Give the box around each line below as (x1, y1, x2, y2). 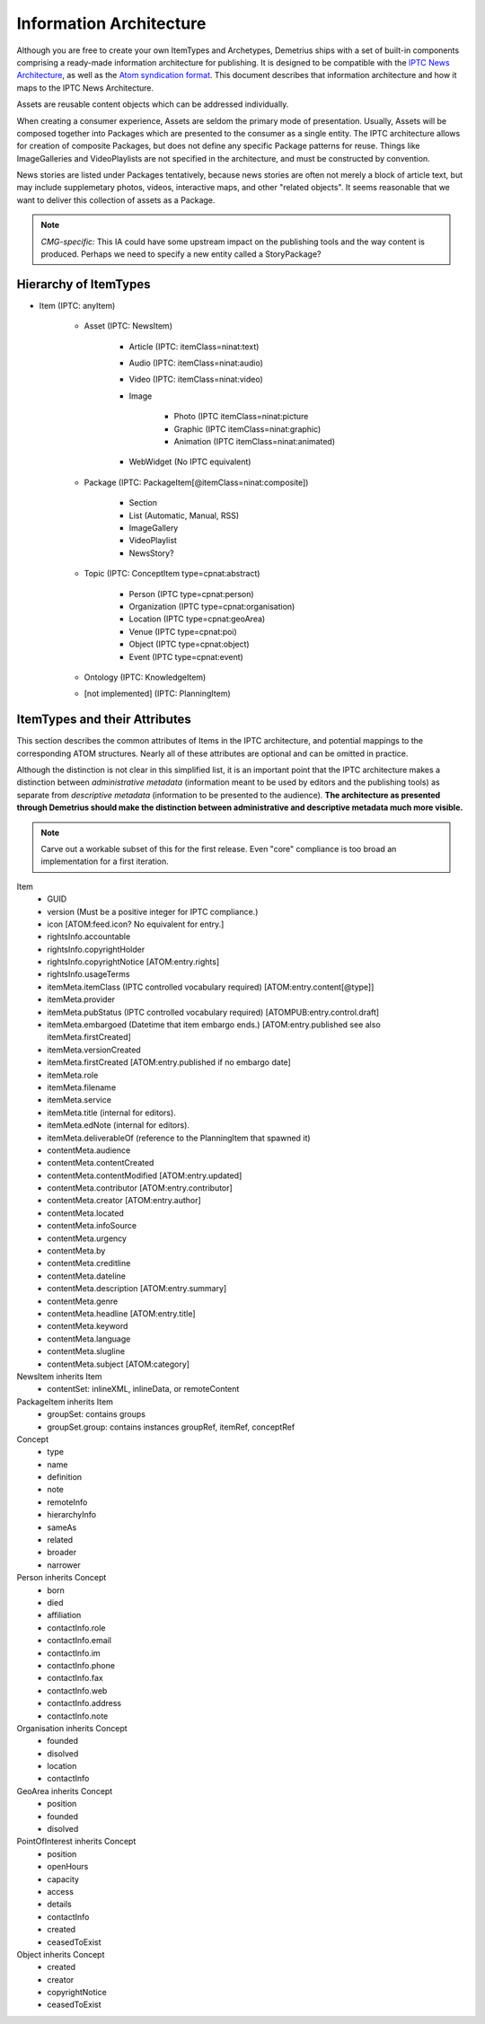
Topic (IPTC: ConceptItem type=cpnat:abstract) (84, 568, 260, 579)
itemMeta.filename (47, 1082, 117, 1093)
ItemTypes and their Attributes (16, 712, 192, 727)
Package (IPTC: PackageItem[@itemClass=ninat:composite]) (84, 477, 309, 488)
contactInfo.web (47, 1685, 108, 1696)
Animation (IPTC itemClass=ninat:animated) (173, 436, 336, 447)
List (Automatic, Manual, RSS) (128, 510, 240, 521)
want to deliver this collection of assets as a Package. (16, 194, 216, 206)
